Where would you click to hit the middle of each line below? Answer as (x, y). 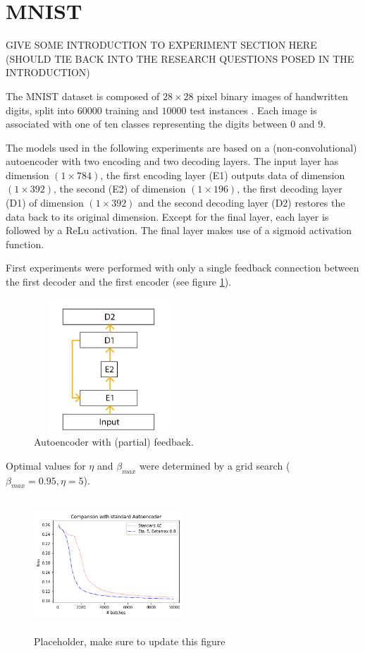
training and (132, 110)
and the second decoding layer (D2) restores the (242, 203)
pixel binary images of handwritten (272, 96)
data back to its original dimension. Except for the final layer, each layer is (167, 216)
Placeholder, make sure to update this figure (130, 641)
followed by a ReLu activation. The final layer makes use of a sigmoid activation (179, 230)
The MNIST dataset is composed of (83, 96)
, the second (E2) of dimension (120, 189)
